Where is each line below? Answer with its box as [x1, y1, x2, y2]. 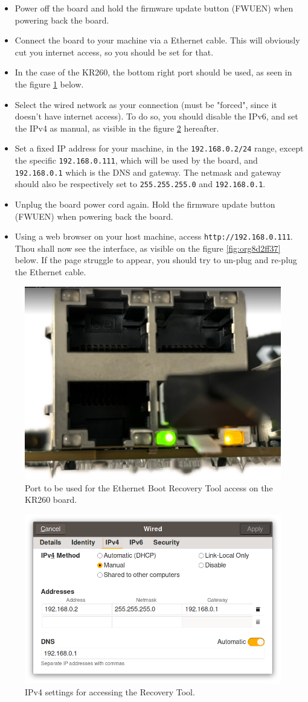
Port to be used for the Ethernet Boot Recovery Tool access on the [25, 481, 273, 494]
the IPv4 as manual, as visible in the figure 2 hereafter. [14, 121, 219, 134]
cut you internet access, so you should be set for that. [14, 45, 214, 58]
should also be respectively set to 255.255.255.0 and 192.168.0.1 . [14, 177, 266, 190]
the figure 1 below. [14, 77, 84, 90]
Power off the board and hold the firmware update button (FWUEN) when [14, 2, 294, 14]
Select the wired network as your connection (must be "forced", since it [14, 98, 277, 110]
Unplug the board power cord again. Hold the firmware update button [14, 197, 275, 210]
